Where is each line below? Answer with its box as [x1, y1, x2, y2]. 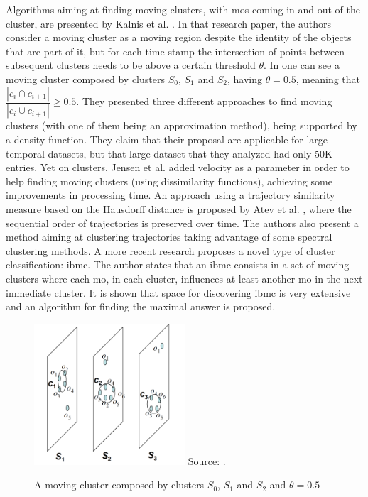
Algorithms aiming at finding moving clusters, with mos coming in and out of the [6, 2, 360, 16]
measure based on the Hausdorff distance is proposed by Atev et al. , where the [6, 202, 352, 216]
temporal [6, 146, 45, 160]
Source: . [188, 453, 226, 468]
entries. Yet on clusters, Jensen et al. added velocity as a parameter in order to [6, 160, 350, 175]
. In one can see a [263, 58, 340, 72]
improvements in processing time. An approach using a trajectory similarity [6, 187, 335, 202]
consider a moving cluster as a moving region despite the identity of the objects [6, 30, 352, 45]
